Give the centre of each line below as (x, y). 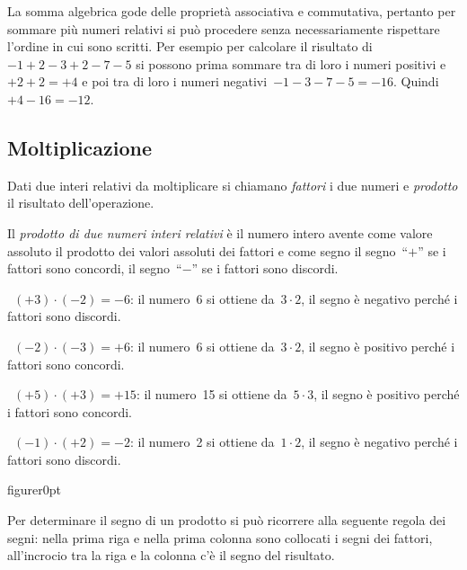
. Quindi (416, 81)
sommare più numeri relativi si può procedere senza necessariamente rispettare (224, 28)
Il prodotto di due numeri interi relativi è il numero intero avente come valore (220, 232)
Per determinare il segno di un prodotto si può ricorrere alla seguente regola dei (227, 520)
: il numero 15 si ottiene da (211, 394)
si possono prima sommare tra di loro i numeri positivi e (291, 63)
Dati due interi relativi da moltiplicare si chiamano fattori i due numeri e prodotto (233, 185)
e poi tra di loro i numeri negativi (175, 81)
